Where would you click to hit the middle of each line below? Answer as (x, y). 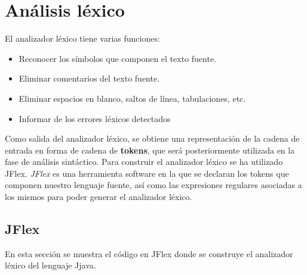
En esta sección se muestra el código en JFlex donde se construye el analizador (149, 253)
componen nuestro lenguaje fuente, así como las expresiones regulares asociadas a (153, 185)
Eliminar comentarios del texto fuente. (89, 78)
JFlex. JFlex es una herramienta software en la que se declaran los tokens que (147, 173)
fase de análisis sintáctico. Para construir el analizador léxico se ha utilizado (144, 162)
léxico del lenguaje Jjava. (50, 265)
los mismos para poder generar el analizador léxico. (99, 197)
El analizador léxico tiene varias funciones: (82, 38)
